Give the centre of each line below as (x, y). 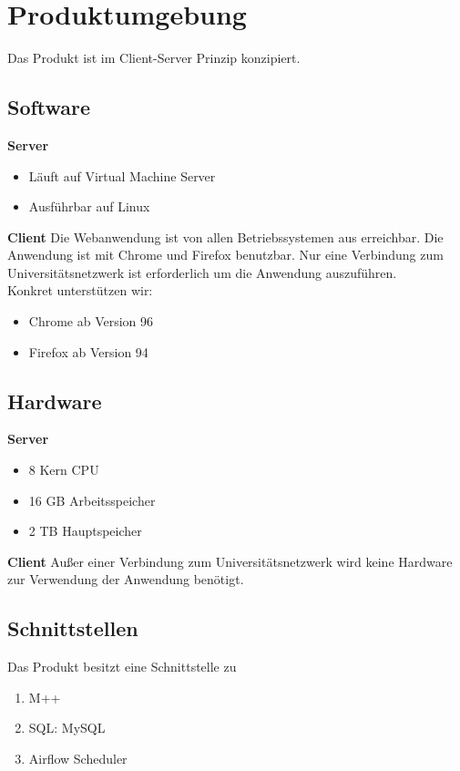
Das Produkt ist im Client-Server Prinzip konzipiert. (154, 58)
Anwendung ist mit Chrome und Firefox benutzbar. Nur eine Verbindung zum (225, 255)
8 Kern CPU (64, 470)
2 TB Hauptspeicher (85, 531)
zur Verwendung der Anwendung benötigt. (126, 579)
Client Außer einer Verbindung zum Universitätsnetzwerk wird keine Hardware (230, 561)
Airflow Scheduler (78, 759)
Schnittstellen (73, 628)
